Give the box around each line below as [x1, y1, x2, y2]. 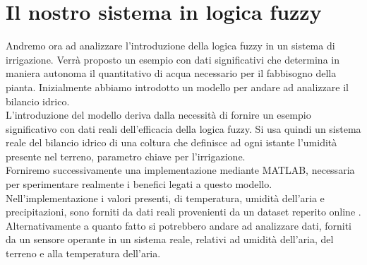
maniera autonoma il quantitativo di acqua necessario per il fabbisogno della [6, 66, 337, 81]
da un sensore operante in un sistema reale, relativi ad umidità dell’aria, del [6, 232, 334, 247]
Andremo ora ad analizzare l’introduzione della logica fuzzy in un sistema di [6, 38, 335, 53]
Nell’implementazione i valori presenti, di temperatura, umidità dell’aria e [6, 190, 325, 205]
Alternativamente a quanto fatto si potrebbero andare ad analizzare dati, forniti [6, 218, 351, 232]
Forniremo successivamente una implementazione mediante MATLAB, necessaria [6, 163, 355, 177]
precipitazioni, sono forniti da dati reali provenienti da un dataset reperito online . [6, 204, 361, 219]
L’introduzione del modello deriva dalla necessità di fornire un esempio [6, 107, 311, 122]
